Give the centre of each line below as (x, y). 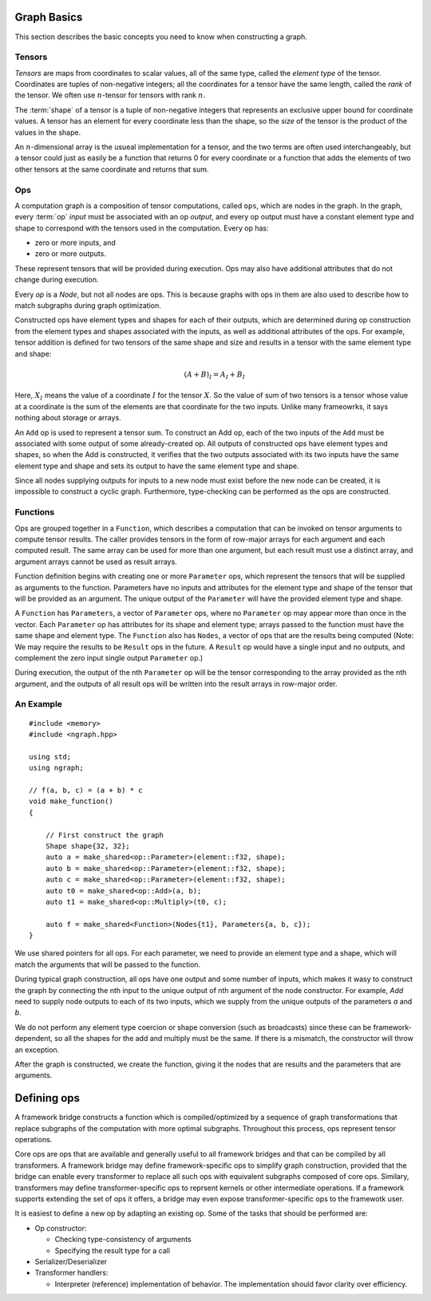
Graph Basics (49, 17)
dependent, (34, 1039)
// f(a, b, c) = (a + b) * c (86, 790)
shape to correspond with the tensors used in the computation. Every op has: (142, 228)
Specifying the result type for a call (113, 1250)
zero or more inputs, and (75, 242)
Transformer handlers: (71, 1273)
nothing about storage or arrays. (68, 418)
